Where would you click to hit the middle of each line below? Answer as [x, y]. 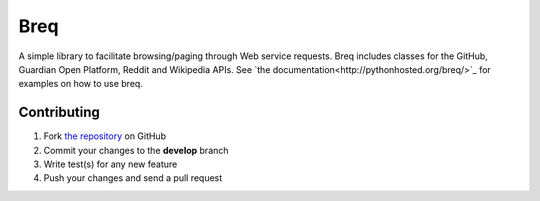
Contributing [59, 112]
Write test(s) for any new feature [110, 164]
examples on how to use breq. [81, 84]
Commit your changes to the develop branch [136, 150]
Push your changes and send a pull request [133, 178]
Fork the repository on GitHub [105, 136]
